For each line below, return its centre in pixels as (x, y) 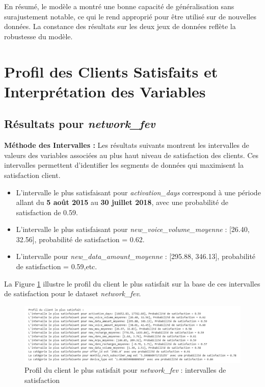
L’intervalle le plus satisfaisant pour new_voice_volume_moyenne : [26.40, (133, 229)
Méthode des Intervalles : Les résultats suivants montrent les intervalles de (127, 145)
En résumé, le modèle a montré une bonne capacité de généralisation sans (119, 6)
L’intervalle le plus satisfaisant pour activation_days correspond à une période (138, 192)
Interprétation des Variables (105, 91)
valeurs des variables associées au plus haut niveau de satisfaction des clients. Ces (131, 155)
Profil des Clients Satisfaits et (111, 71)
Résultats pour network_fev (80, 124)
